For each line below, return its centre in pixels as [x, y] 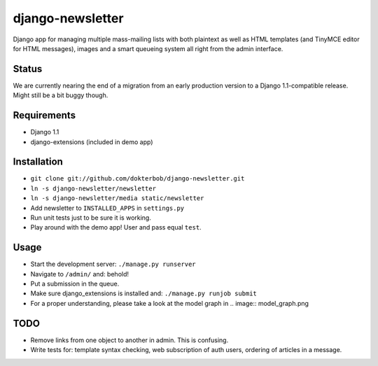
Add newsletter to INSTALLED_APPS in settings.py [107, 208]
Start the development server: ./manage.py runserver [113, 264]
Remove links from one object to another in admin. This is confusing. [129, 340]
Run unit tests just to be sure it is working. [91, 218]
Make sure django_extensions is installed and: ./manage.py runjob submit [143, 293]
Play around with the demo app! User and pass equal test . [116, 227]
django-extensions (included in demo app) [92, 142]
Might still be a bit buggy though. [61, 95]
